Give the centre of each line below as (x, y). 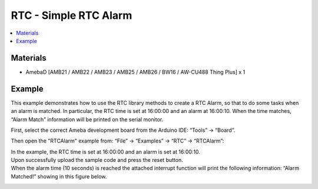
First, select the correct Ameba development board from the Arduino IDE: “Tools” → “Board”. (123, 130)
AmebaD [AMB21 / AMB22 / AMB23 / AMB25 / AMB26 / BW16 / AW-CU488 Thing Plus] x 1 (135, 72)
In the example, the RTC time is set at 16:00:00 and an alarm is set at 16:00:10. (105, 152)
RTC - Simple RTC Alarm (72, 15)
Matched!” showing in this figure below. (59, 176)
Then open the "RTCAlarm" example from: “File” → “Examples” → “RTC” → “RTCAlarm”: (117, 141)
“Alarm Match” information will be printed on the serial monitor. (87, 119)
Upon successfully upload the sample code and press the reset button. (97, 160)
